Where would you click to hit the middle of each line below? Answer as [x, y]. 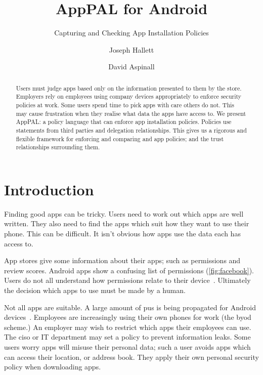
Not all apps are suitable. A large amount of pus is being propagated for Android [130, 307]
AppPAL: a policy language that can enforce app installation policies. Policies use [124, 122]
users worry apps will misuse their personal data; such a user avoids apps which [127, 347]
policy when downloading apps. [53, 367]
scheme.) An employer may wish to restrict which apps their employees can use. [128, 327]
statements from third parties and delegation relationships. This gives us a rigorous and [131, 130]
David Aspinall [131, 67]
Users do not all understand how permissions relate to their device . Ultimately [127, 280]
